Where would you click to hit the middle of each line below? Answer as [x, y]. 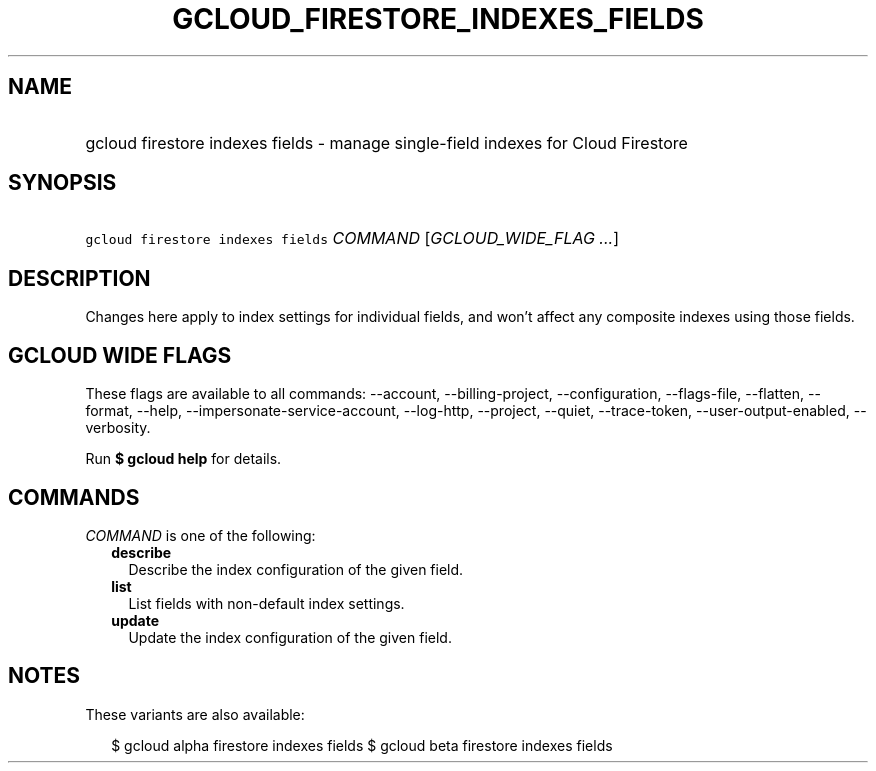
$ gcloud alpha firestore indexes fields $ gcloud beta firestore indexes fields [362, 745]
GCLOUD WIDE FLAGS [120, 355]
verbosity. [118, 428]
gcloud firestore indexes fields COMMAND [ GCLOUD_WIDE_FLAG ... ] [352, 238]
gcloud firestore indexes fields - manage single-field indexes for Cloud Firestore [386, 142]
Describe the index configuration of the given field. [296, 569]
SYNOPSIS [62, 183]
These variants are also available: [195, 714]
